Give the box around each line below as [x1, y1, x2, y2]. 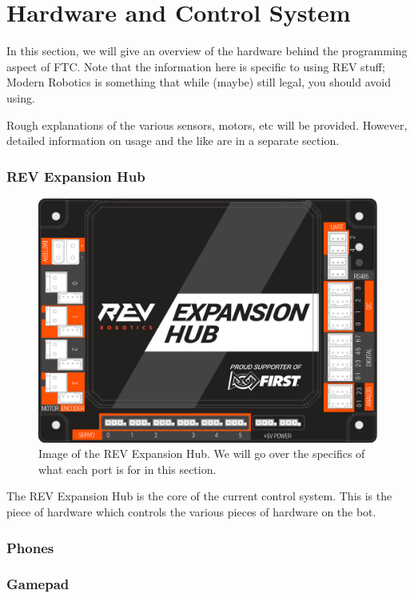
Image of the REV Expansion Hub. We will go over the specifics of [38, 445, 365, 462]
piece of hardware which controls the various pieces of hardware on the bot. [6, 504, 376, 520]
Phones [6, 537, 54, 557]
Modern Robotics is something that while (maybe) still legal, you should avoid [6, 74, 391, 90]
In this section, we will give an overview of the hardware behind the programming [6, 42, 408, 59]
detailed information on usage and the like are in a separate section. [6, 132, 340, 149]
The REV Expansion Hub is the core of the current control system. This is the [6, 488, 392, 504]
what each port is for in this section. [38, 460, 217, 477]
